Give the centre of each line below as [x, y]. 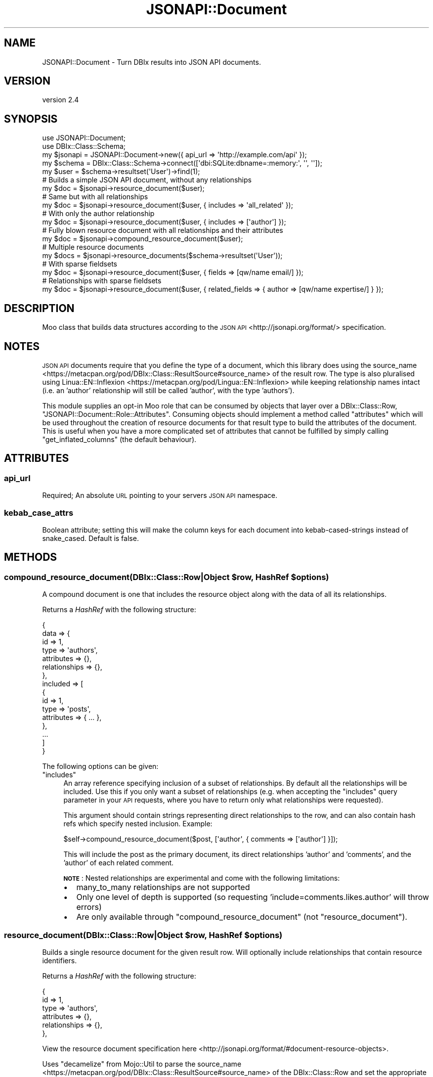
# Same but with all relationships [95, 197]
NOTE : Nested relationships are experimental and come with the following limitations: [202, 878]
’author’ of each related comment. [119, 863]
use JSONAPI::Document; [84, 138]
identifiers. [60, 960]
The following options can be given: [100, 766]
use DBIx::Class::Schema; [84, 146]
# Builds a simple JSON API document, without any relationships [147, 180]
